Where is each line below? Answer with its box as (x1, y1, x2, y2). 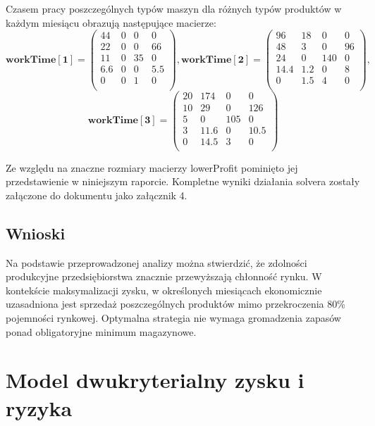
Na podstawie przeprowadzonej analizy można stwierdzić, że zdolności (6, 255, 307, 270)
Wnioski (6, 222, 66, 244)
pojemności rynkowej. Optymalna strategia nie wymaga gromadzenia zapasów (6, 311, 341, 325)
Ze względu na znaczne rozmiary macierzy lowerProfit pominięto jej (6, 160, 298, 175)
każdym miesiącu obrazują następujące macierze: (6, 15, 216, 30)
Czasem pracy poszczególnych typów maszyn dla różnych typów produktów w (6, 1, 342, 15)
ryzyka (6, 393, 73, 422)
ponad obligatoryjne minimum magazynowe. (6, 324, 197, 339)
